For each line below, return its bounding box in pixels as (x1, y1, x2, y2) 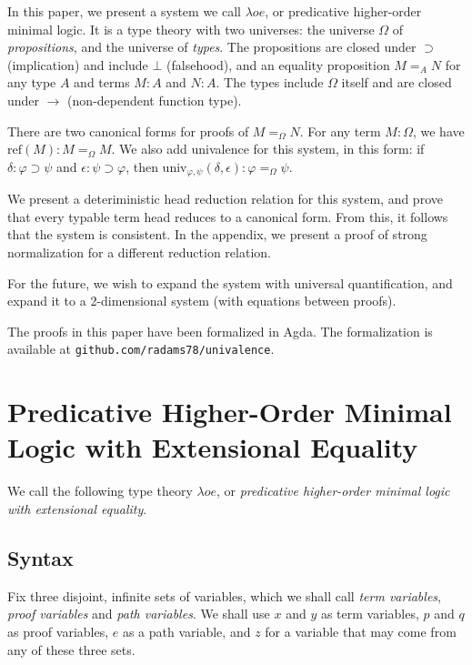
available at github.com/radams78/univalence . (7, 339, 275, 358)
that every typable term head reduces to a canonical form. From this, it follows (7, 207, 448, 226)
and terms (74, 73, 130, 92)
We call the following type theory (7, 481, 193, 500)
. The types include (216, 73, 324, 92)
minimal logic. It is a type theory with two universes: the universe (7, 19, 375, 38)
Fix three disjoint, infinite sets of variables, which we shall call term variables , (7, 586, 441, 605)
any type (7, 73, 56, 92)
